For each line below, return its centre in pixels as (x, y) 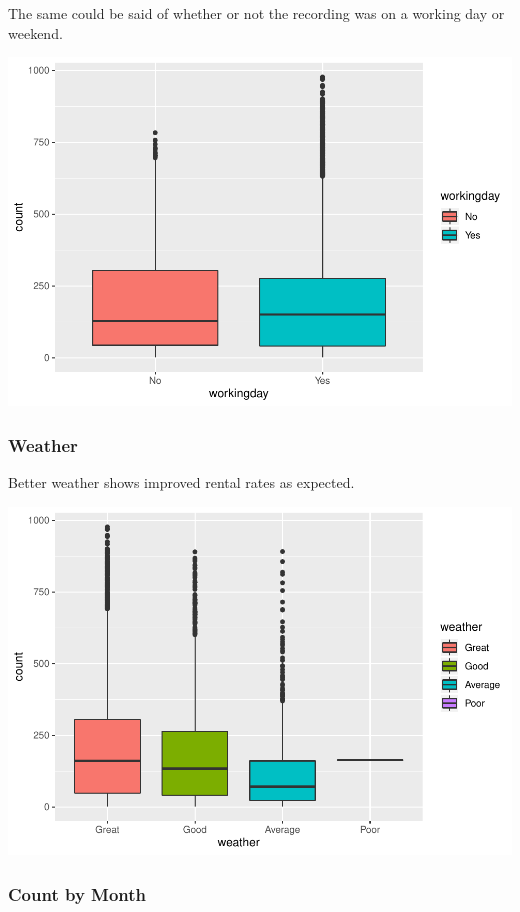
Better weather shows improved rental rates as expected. (181, 481)
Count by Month (77, 893)
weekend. (35, 32)
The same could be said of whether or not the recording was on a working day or (256, 13)
